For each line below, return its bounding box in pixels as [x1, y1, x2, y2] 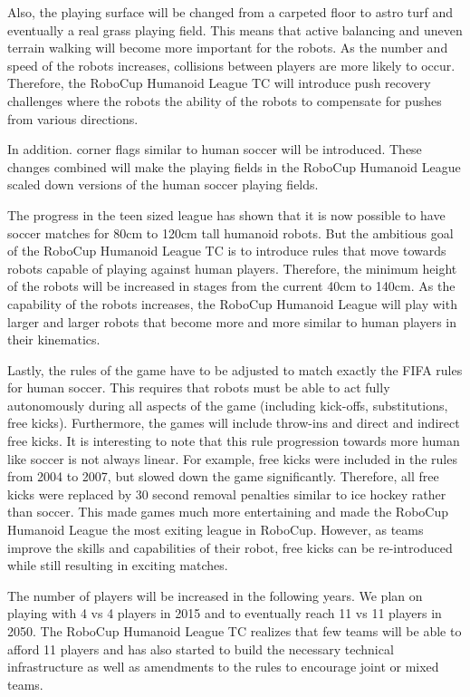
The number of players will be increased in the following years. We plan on [7, 586, 423, 605]
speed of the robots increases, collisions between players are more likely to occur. [7, 55, 456, 74]
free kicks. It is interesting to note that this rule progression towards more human [7, 431, 460, 450]
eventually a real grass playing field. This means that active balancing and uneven [7, 20, 463, 39]
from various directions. [7, 109, 139, 128]
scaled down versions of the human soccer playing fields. [7, 175, 319, 194]
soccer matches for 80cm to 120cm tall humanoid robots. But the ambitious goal [7, 223, 454, 242]
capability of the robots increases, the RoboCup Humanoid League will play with [7, 294, 457, 313]
